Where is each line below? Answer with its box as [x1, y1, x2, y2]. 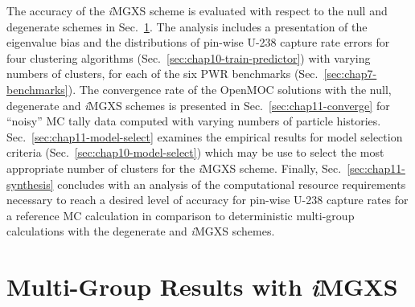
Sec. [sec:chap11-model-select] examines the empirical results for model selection [6, 128, 403, 145]
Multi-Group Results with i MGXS [6, 270, 398, 304]
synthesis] [6, 175, 54, 192]
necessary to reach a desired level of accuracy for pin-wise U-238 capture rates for [6, 191, 409, 208]
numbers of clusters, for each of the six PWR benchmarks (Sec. [6, 65, 318, 82]
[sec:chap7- [323, 65, 377, 82]
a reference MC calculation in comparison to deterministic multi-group [6, 207, 355, 223]
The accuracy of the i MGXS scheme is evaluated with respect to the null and [6, 2, 388, 18]
